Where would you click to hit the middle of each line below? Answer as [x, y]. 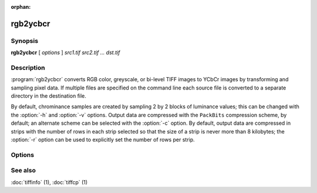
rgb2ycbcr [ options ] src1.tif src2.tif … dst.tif [65, 52]
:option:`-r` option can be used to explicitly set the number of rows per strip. [103, 140]
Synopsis [24, 41]
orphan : [21, 7]
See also [23, 171]
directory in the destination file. [48, 96]
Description [28, 68]
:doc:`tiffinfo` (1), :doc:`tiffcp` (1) [49, 182]
